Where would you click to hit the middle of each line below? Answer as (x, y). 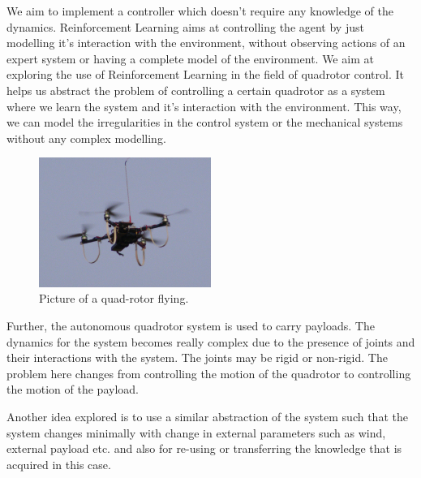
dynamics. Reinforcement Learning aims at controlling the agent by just (185, 26)
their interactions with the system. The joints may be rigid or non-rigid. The (197, 357)
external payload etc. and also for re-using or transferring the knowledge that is (204, 448)
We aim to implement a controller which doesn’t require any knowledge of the (200, 11)
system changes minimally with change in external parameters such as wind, (196, 432)
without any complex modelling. (86, 138)
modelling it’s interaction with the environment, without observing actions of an (206, 43)
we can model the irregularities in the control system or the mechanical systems (205, 122)
